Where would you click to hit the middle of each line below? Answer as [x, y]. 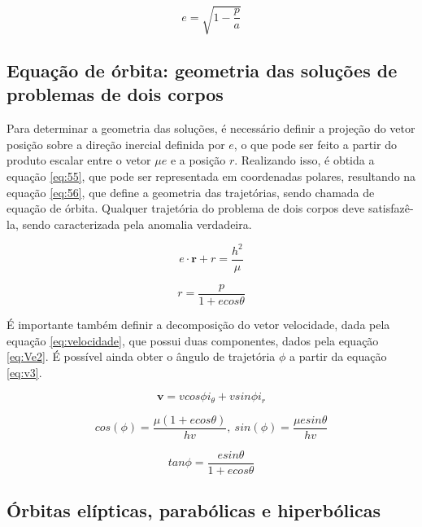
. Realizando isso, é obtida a [305, 160]
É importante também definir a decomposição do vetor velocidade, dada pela [198, 324]
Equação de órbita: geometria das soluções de [202, 70]
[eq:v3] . [24, 372]
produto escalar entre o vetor [79, 160]
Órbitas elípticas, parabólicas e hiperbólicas [194, 510]
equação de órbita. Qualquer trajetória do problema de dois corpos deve [186, 208]
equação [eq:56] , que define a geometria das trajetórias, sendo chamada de [191, 192]
